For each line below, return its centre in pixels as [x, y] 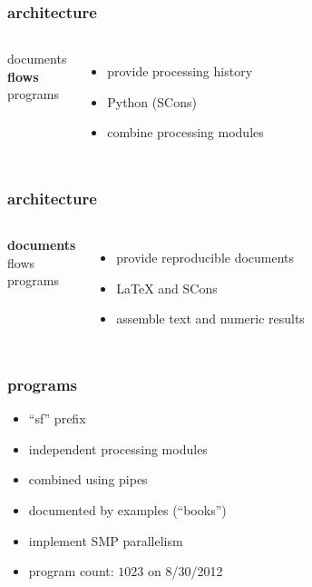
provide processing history [180, 71]
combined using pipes [88, 479]
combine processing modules [185, 132]
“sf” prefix [57, 418]
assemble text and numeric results [210, 318]
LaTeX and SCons [167, 288]
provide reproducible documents [205, 258]
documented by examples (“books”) [127, 510]
